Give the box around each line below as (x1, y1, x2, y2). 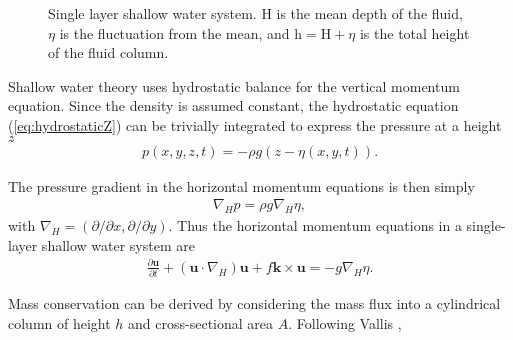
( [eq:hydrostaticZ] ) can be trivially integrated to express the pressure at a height (8, 114, 502, 135)
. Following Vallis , (288, 312, 402, 333)
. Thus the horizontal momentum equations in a (168, 215, 462, 236)
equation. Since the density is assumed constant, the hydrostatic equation (8, 95, 459, 116)
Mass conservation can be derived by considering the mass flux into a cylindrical (8, 293, 501, 314)
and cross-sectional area (128, 312, 274, 333)
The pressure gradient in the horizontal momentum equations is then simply (8, 175, 475, 196)
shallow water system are (41, 234, 195, 255)
